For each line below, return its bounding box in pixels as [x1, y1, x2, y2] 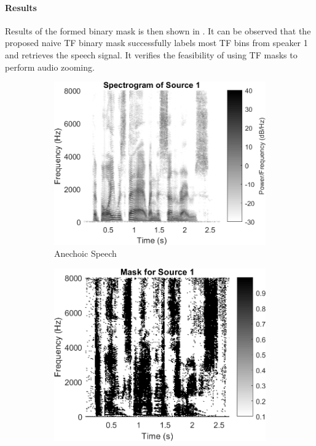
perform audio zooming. [5, 60, 95, 73]
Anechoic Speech [54, 247, 117, 260]
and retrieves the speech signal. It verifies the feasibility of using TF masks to [5, 48, 298, 61]
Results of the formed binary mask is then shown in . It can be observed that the [5, 24, 311, 37]
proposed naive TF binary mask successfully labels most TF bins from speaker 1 [5, 36, 308, 49]
